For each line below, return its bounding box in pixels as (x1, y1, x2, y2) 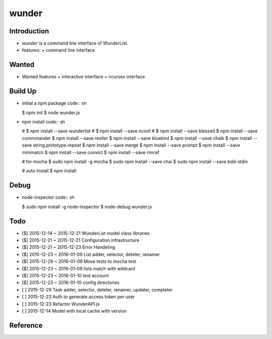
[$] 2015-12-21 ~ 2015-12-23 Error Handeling (22, 244, 115, 250)
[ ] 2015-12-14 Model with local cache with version (22, 308, 127, 314)
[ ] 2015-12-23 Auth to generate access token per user (22, 294, 135, 300)
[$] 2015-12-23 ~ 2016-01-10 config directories (22, 279, 120, 285)
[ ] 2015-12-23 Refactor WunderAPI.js (22, 301, 100, 307)
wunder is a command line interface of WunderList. (22, 40, 128, 46)
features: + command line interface (22, 47, 95, 53)
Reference (9, 321, 43, 329)
